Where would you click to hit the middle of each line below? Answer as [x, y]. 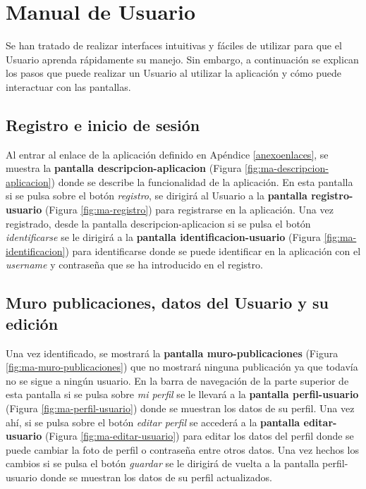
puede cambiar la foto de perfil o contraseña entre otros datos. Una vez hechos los [183, 449]
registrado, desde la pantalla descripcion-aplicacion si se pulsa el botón [158, 223]
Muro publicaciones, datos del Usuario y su [167, 303]
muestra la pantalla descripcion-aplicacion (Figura [124, 168]
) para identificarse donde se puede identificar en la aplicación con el [213, 250]
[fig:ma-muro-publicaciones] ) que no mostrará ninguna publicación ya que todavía [182, 367]
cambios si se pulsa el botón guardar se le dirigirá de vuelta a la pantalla [163, 463]
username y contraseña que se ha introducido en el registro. [134, 265]
